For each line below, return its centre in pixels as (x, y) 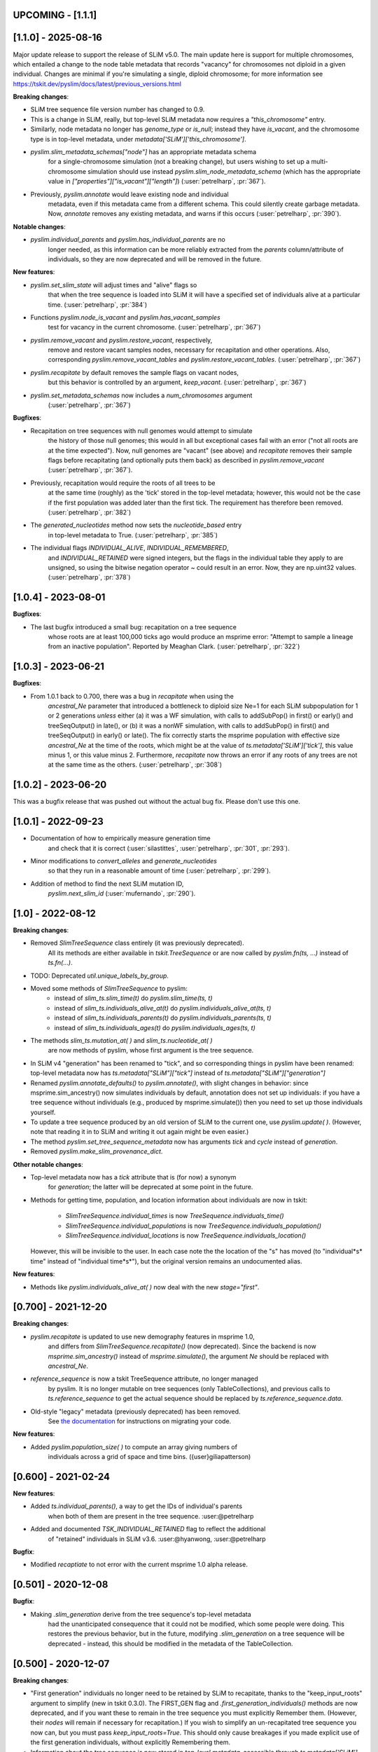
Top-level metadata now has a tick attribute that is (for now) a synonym (133, 1177)
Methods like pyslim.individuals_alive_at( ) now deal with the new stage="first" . (145, 1287)
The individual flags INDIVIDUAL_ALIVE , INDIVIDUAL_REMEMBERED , (129, 548)
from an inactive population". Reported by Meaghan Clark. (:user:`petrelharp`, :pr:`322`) (174, 646)
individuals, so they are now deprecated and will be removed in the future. (155, 259)
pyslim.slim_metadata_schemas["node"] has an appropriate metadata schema (143, 152)
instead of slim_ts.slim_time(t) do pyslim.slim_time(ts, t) (133, 998)
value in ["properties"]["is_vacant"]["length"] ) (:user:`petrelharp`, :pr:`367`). (157, 182)
